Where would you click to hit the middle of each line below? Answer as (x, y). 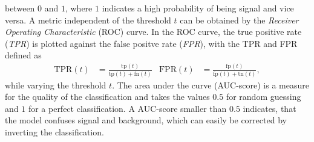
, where (79, 8)
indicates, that (270, 108)
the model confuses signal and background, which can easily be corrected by (146, 120)
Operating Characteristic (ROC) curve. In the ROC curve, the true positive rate (153, 32)
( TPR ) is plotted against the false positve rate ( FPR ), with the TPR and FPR (151, 43)
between (20, 8)
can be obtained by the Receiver (239, 20)
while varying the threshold (56, 85)
